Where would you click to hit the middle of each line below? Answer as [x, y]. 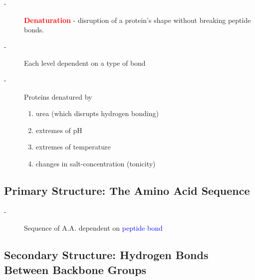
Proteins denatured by [58, 96]
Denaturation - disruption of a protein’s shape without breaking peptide [137, 20]
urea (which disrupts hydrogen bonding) [97, 113]
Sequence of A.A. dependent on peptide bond [93, 228]
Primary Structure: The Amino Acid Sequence [127, 190]
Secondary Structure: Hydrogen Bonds [106, 255]
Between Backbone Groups [75, 269]
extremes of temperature [73, 147]
